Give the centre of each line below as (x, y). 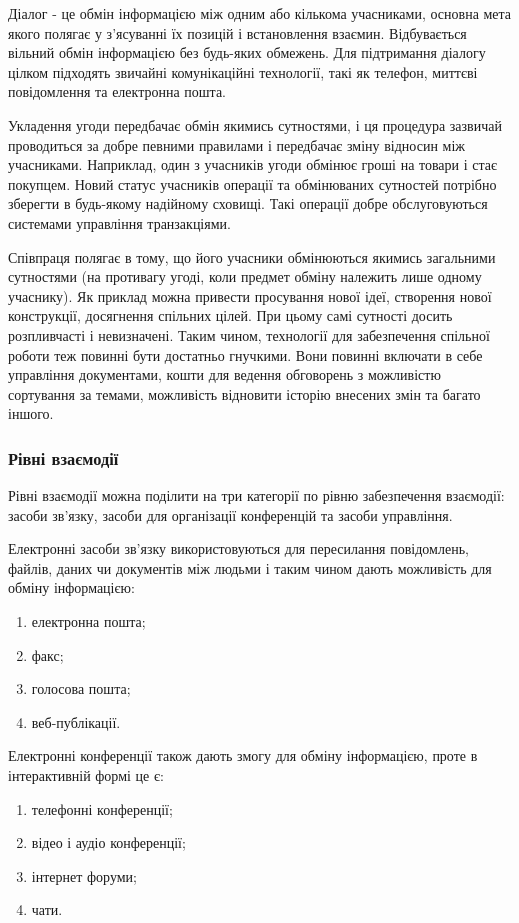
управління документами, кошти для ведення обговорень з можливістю (224, 374)
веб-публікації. (76, 721)
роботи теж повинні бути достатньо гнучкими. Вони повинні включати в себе (245, 354)
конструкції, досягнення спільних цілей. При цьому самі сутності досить (230, 315)
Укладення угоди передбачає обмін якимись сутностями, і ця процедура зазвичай (255, 124)
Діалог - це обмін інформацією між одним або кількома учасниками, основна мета (260, 13)
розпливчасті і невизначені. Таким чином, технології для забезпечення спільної (249, 334)
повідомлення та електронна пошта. (117, 91)
